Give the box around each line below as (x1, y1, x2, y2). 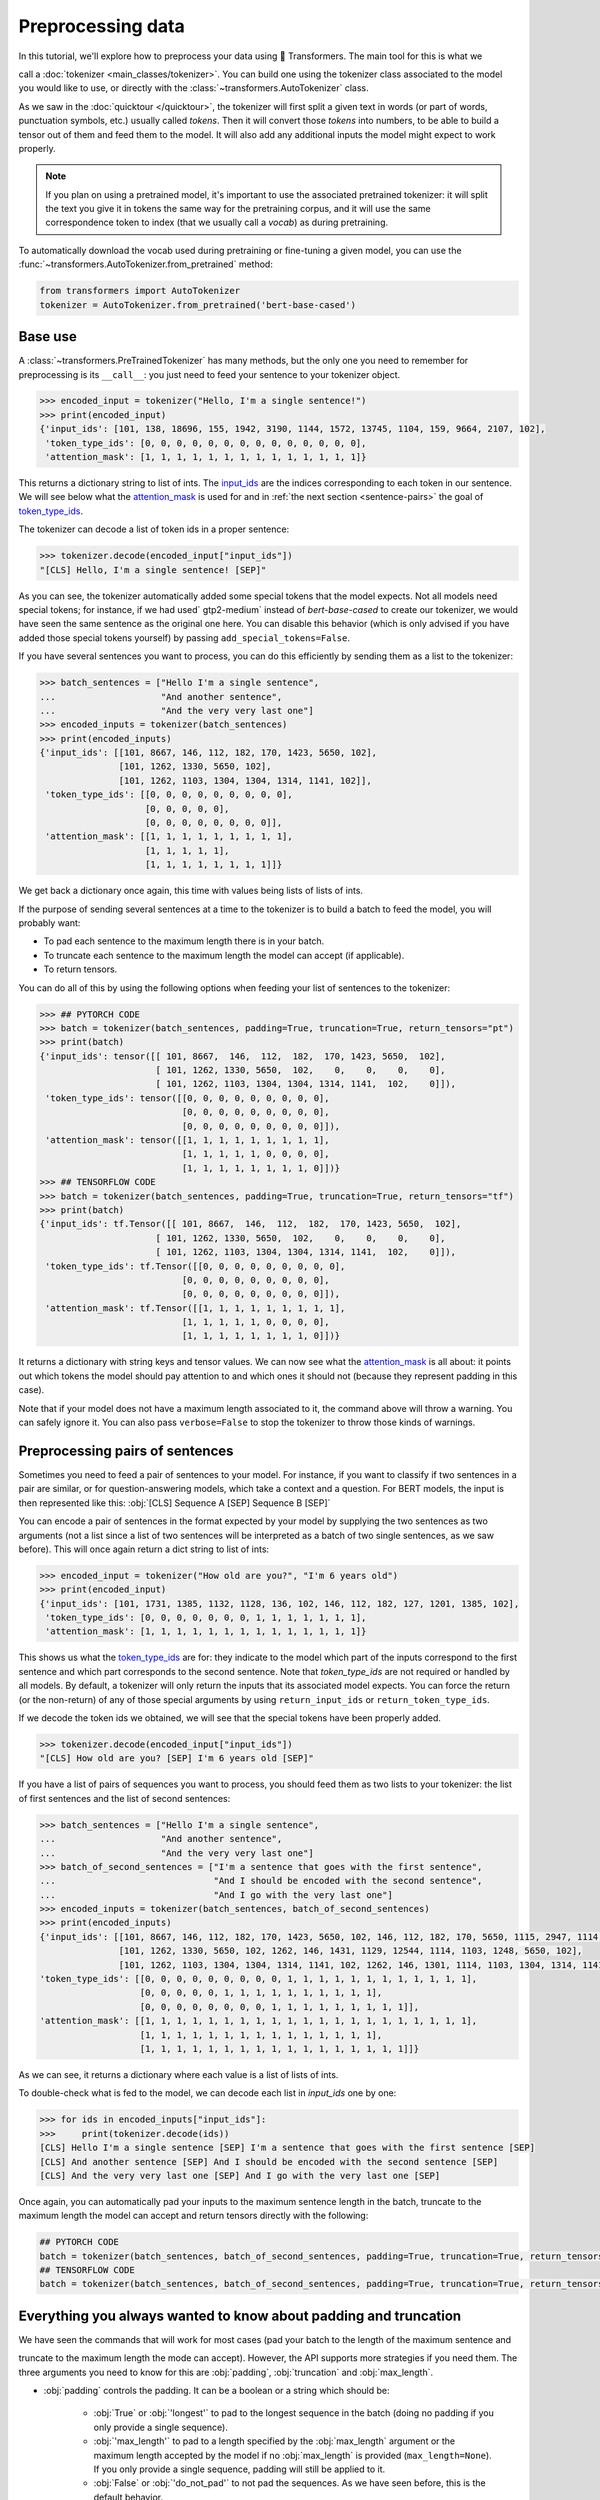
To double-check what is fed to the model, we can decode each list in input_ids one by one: (18, 2087, 397, 2099)
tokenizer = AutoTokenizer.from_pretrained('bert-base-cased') (39, 299, 357, 310)
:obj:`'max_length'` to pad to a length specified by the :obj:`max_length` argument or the (93, 2435, 456, 2447)
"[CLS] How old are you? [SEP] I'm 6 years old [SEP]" (39, 1753, 314, 1764)
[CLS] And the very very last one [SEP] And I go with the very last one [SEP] (39, 2170, 441, 2181)
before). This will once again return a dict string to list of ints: (18, 1543, 270, 1555)
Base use (18, 328, 77, 345)
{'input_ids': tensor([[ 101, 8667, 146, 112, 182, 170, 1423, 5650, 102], (39, 1050, 446, 1062)
